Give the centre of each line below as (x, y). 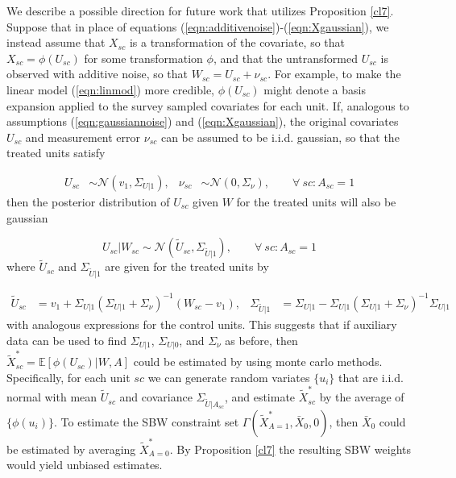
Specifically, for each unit (68, 377)
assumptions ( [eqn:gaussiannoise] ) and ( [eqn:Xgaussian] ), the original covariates (203, 121)
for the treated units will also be (316, 201)
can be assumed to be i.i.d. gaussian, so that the (280, 137)
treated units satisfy (56, 153)
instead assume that (56, 42)
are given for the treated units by (187, 266)
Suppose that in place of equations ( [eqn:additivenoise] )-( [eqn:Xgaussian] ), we (198, 26)
